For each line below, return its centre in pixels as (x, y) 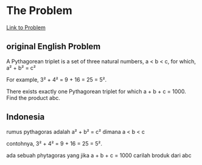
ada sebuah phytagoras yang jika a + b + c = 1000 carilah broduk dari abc (99, 155)
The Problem (39, 11)
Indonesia (26, 117)
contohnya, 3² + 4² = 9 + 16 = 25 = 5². (54, 143)
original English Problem (54, 47)
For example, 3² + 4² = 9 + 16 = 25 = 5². (57, 79)
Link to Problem (26, 27)
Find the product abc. (33, 97)
